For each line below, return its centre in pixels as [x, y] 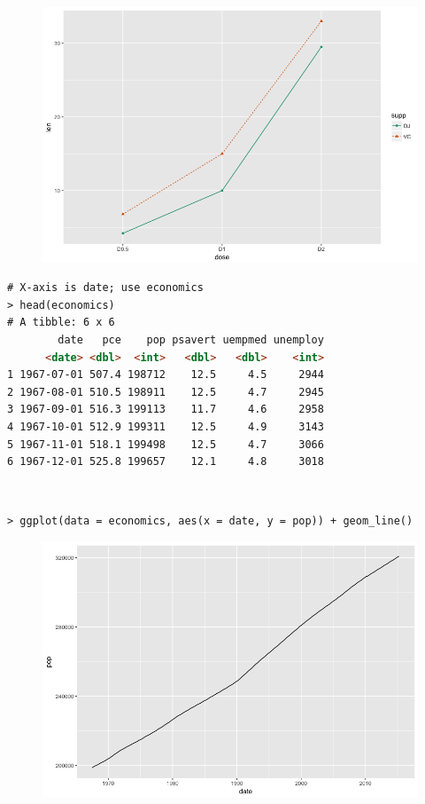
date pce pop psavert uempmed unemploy [191, 339]
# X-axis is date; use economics [105, 288]
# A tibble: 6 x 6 [61, 323]
